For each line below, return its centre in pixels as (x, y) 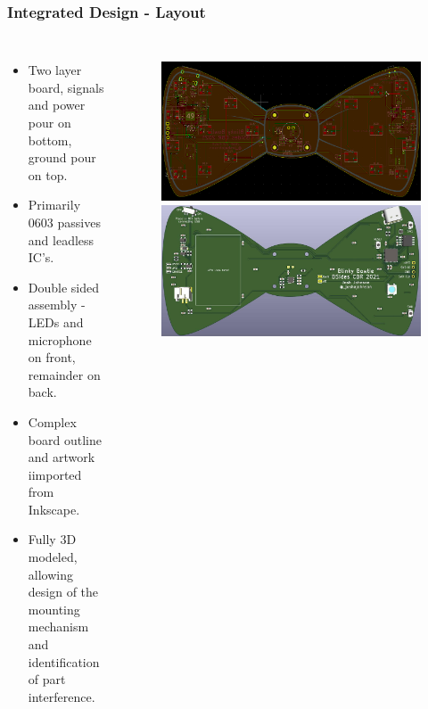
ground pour (62, 157)
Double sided (64, 287)
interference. (62, 696)
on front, (52, 357)
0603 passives (64, 222)
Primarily (54, 205)
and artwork (62, 457)
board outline (65, 439)
